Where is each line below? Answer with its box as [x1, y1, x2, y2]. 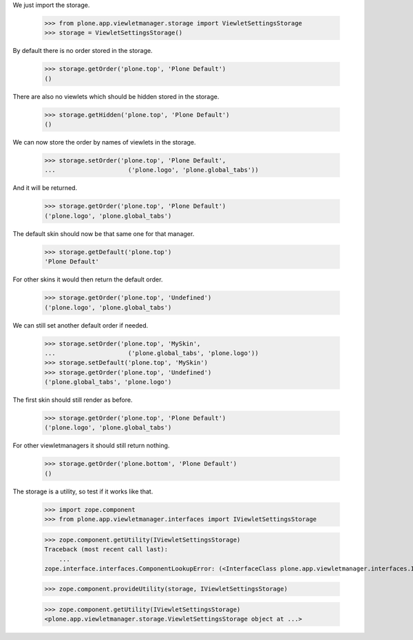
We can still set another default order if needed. [12, 321, 149, 330]
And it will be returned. [12, 184, 78, 192]
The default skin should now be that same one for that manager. [12, 229, 195, 237]
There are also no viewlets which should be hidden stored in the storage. [12, 92, 220, 100]
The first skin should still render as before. [12, 396, 133, 404]
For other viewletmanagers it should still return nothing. [12, 441, 170, 450]
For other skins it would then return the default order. [12, 275, 163, 284]
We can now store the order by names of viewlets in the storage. [12, 138, 196, 147]
